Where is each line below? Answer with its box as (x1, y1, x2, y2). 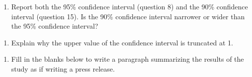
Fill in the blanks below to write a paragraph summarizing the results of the (11, 54, 244, 64)
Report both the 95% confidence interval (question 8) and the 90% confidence (11, 1, 248, 11)
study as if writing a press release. (11, 63, 115, 74)
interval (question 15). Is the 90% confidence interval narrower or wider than (11, 11, 245, 21)
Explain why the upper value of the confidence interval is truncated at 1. (11, 37, 233, 47)
